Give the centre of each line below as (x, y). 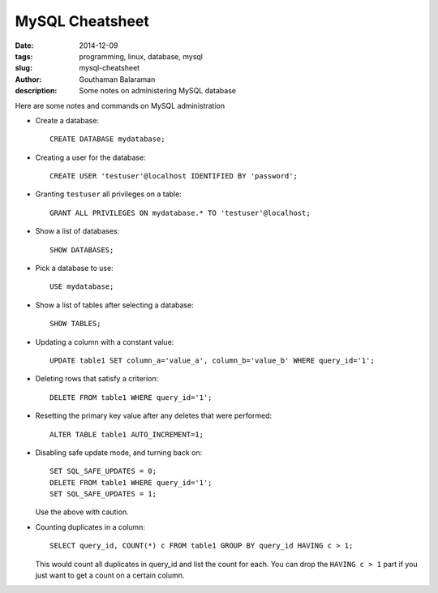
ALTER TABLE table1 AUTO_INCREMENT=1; (127, 434)
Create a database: (67, 120)
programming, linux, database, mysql (141, 56)
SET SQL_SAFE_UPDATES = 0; (103, 471)
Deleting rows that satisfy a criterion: (97, 379)
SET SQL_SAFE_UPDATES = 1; (103, 494)
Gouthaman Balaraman (117, 79)
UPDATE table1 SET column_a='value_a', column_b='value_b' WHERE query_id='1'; (212, 360)
